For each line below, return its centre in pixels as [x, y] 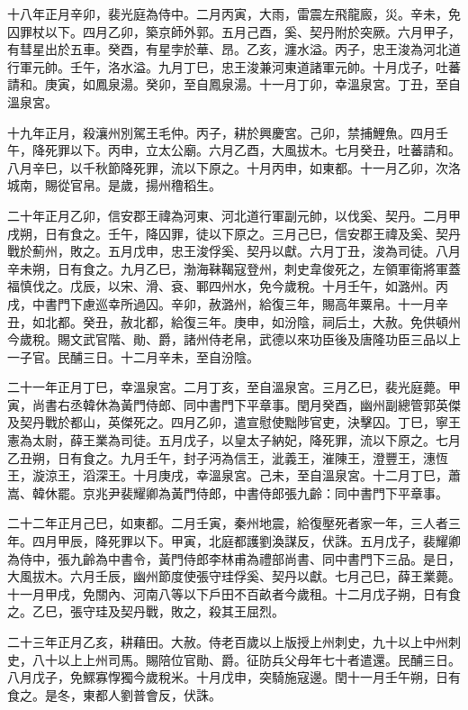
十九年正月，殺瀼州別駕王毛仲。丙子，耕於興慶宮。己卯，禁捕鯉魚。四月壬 [228, 132]
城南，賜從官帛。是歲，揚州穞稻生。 [114, 185]
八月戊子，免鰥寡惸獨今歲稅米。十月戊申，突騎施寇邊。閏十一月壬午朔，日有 [234, 677]
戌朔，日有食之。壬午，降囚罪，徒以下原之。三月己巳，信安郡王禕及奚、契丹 [234, 233]
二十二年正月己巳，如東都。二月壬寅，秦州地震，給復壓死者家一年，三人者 [228, 523]
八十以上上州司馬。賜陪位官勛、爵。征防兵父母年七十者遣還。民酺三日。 [246, 659]
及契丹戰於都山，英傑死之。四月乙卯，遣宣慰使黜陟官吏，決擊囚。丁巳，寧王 [234, 422]
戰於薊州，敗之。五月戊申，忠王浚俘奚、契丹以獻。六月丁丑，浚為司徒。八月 [234, 251]
